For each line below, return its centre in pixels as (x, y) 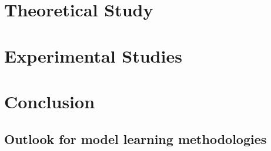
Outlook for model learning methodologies (135, 138)
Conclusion (50, 101)
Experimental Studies (93, 55)
